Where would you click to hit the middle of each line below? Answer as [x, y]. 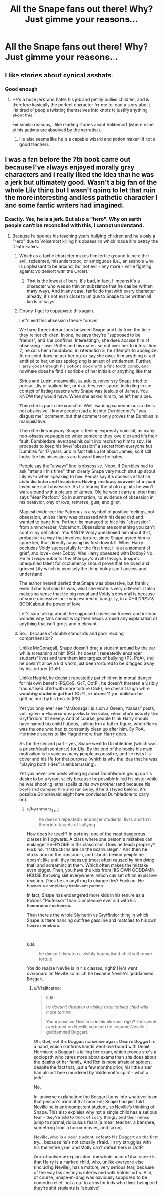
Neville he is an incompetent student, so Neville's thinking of [94, 1107]
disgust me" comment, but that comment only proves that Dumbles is [89, 416]
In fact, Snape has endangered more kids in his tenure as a [85, 895]
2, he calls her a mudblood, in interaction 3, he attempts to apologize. [89, 350]
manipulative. [33, 421]
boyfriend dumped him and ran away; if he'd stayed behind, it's [83, 789]
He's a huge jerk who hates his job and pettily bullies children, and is [81, 99]
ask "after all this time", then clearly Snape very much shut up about [87, 471]
